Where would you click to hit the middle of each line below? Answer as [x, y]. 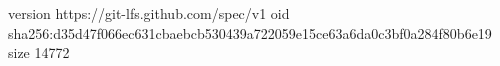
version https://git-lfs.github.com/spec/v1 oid [149, 13]
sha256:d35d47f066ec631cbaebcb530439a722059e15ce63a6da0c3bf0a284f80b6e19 [250, 32]
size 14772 [39, 52]
